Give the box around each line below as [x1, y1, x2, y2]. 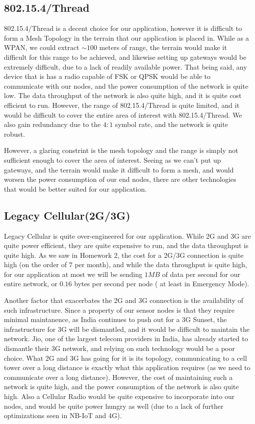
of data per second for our [162, 269, 241, 279]
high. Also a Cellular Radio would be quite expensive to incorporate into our [4, 391, 235, 401]
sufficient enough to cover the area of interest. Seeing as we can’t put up [4, 154, 221, 165]
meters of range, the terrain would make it [99, 42, 227, 52]
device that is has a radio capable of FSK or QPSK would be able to [4, 71, 211, 81]
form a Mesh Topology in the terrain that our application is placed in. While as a [4, 32, 249, 43]
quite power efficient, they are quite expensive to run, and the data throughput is [4, 240, 249, 250]
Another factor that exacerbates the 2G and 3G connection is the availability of [4, 295, 244, 305]
